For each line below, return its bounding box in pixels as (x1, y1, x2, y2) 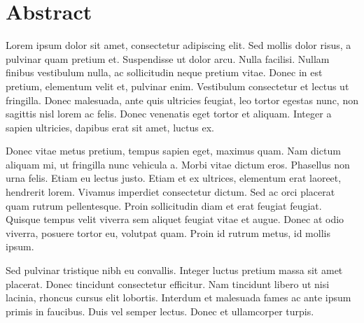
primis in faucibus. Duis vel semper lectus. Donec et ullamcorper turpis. (6, 303, 314, 318)
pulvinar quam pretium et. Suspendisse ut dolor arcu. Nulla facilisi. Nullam (6, 51, 330, 66)
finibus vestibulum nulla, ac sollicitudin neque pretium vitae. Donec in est (6, 65, 323, 80)
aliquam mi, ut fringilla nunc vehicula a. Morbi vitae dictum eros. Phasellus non (6, 157, 350, 171)
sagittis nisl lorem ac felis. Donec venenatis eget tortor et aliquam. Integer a (6, 106, 332, 121)
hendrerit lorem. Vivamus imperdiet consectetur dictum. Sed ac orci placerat (6, 185, 335, 199)
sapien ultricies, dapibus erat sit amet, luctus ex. (6, 120, 214, 134)
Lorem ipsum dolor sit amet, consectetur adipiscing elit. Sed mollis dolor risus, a (6, 38, 351, 52)
